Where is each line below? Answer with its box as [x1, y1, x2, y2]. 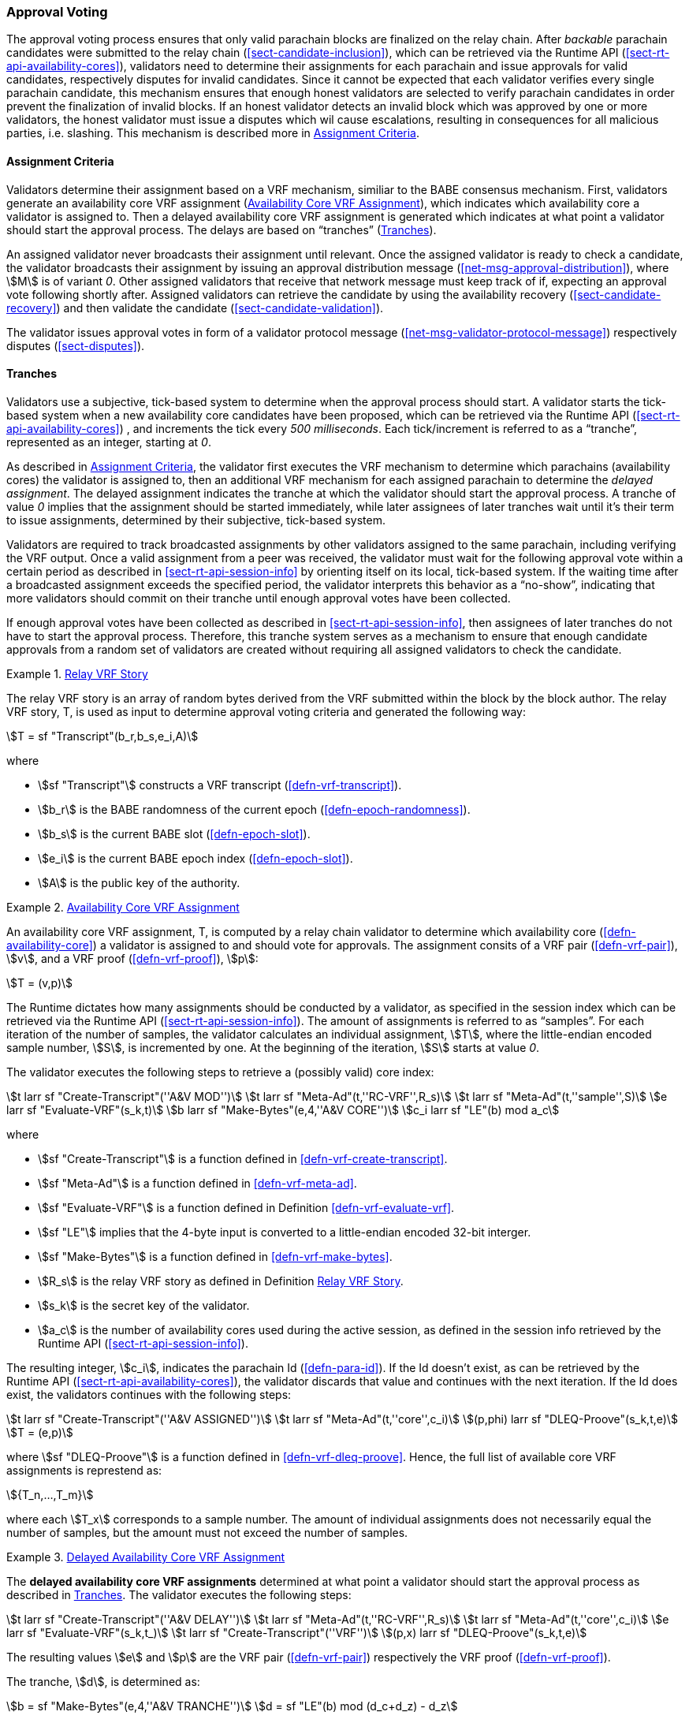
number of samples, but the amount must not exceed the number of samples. [6, 1525, 408, 1539]
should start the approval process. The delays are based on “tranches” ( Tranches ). [6, 222, 437, 237]
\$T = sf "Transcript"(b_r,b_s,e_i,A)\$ [6, 729, 199, 743]
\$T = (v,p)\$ [6, 975, 73, 990]
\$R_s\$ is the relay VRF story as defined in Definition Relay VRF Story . [38, 1273, 404, 1288]
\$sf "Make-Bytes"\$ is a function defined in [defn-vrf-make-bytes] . [38, 1249, 393, 1263]
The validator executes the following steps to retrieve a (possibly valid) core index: [6, 1065, 434, 1079]
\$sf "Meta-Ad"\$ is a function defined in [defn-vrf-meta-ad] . [38, 1176, 357, 1190]
